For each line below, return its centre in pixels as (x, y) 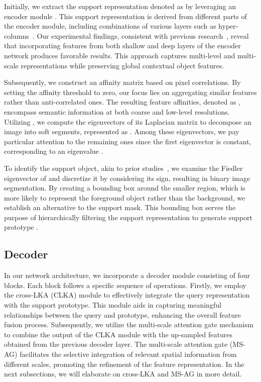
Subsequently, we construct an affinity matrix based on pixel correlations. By (122, 82)
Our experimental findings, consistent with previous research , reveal (143, 35)
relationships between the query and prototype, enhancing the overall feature (122, 314)
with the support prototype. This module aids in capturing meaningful (113, 305)
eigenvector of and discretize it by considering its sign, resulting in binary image (127, 178)
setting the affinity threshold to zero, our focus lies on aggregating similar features (130, 92)
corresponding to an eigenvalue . (54, 151)
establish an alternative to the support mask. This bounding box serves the (120, 207)
